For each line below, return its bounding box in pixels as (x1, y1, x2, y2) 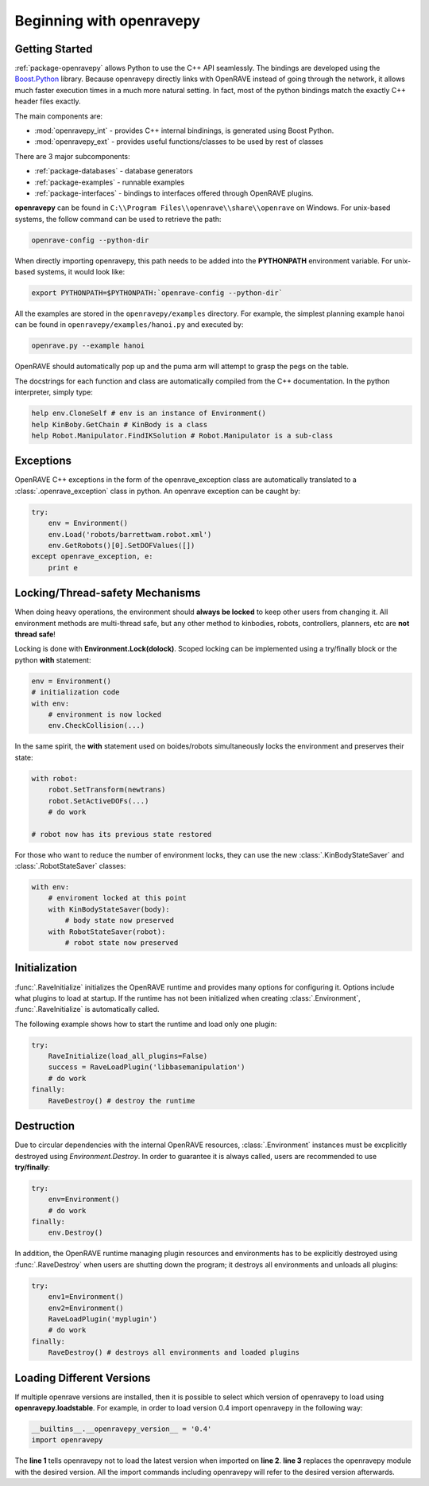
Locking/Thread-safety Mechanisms (14, 586, 201, 600)
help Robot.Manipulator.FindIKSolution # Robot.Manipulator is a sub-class (31, 430, 334, 440)
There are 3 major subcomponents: (14, 151, 130, 161)
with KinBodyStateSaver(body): (48, 904, 170, 914)
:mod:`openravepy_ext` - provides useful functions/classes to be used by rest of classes (34, 137, 323, 146)
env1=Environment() (48, 1293, 125, 1301)
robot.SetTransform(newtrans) (48, 785, 166, 795)
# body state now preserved (64, 916, 175, 925)
